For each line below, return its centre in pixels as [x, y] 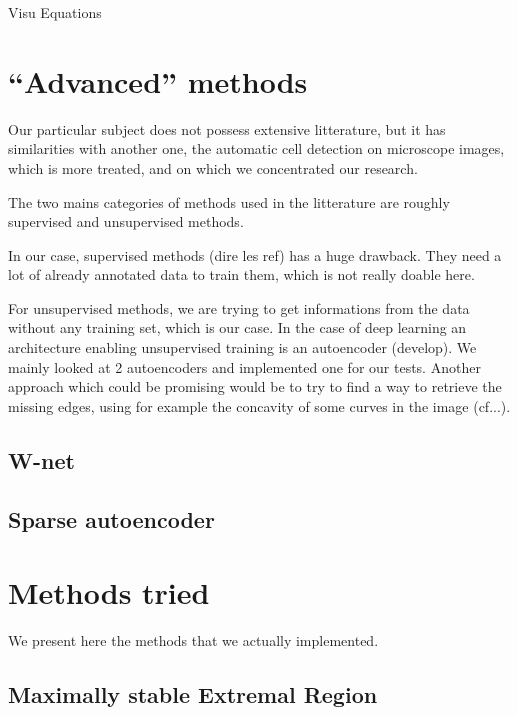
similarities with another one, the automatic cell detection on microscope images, [256, 148]
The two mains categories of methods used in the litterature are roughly [229, 201]
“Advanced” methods [158, 80]
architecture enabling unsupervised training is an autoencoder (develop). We [242, 347]
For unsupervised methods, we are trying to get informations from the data [239, 307]
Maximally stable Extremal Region [193, 694]
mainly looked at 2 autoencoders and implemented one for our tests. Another [244, 366]
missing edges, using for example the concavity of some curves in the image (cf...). [259, 405]
